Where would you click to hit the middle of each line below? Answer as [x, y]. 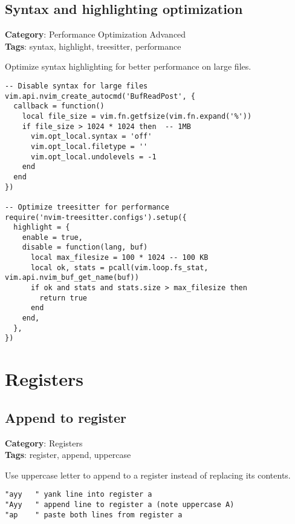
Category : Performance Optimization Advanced [96, 34]
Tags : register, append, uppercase [68, 455]
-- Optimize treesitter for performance [87, 207]
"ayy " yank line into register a [79, 495]
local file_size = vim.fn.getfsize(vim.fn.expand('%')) [137, 116]
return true [63, 298]
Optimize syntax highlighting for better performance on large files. [128, 66]
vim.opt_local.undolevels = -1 [93, 157]
